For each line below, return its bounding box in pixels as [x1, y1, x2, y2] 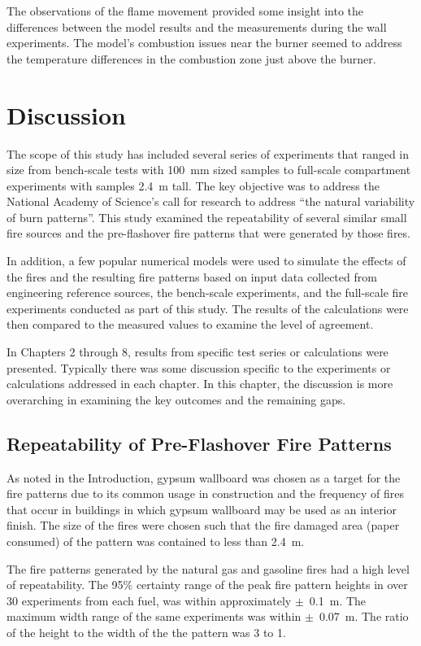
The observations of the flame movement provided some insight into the [7, 2, 364, 19]
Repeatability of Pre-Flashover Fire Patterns [7, 430, 392, 456]
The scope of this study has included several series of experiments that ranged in [7, 145, 410, 162]
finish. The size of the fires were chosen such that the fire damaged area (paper [7, 517, 400, 534]
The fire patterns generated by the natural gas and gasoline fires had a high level [7, 560, 410, 577]
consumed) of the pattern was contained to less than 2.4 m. [7, 532, 305, 549]
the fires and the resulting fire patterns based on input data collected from [7, 268, 377, 285]
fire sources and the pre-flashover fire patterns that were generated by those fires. [7, 225, 410, 242]
